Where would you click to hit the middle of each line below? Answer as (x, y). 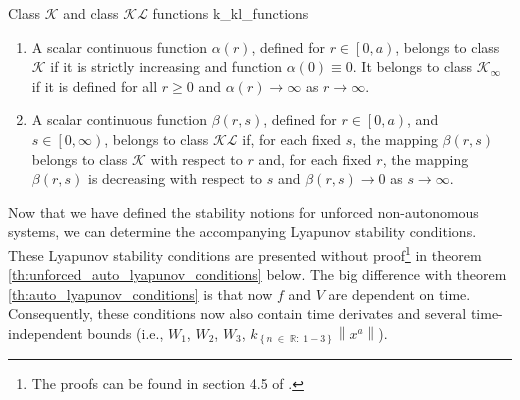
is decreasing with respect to (175, 178)
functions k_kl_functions (230, 13)
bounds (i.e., (125, 332)
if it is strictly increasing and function (166, 66)
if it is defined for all (94, 85)
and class (91, 13)
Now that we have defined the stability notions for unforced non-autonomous (243, 211)
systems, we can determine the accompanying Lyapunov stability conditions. (242, 231)
